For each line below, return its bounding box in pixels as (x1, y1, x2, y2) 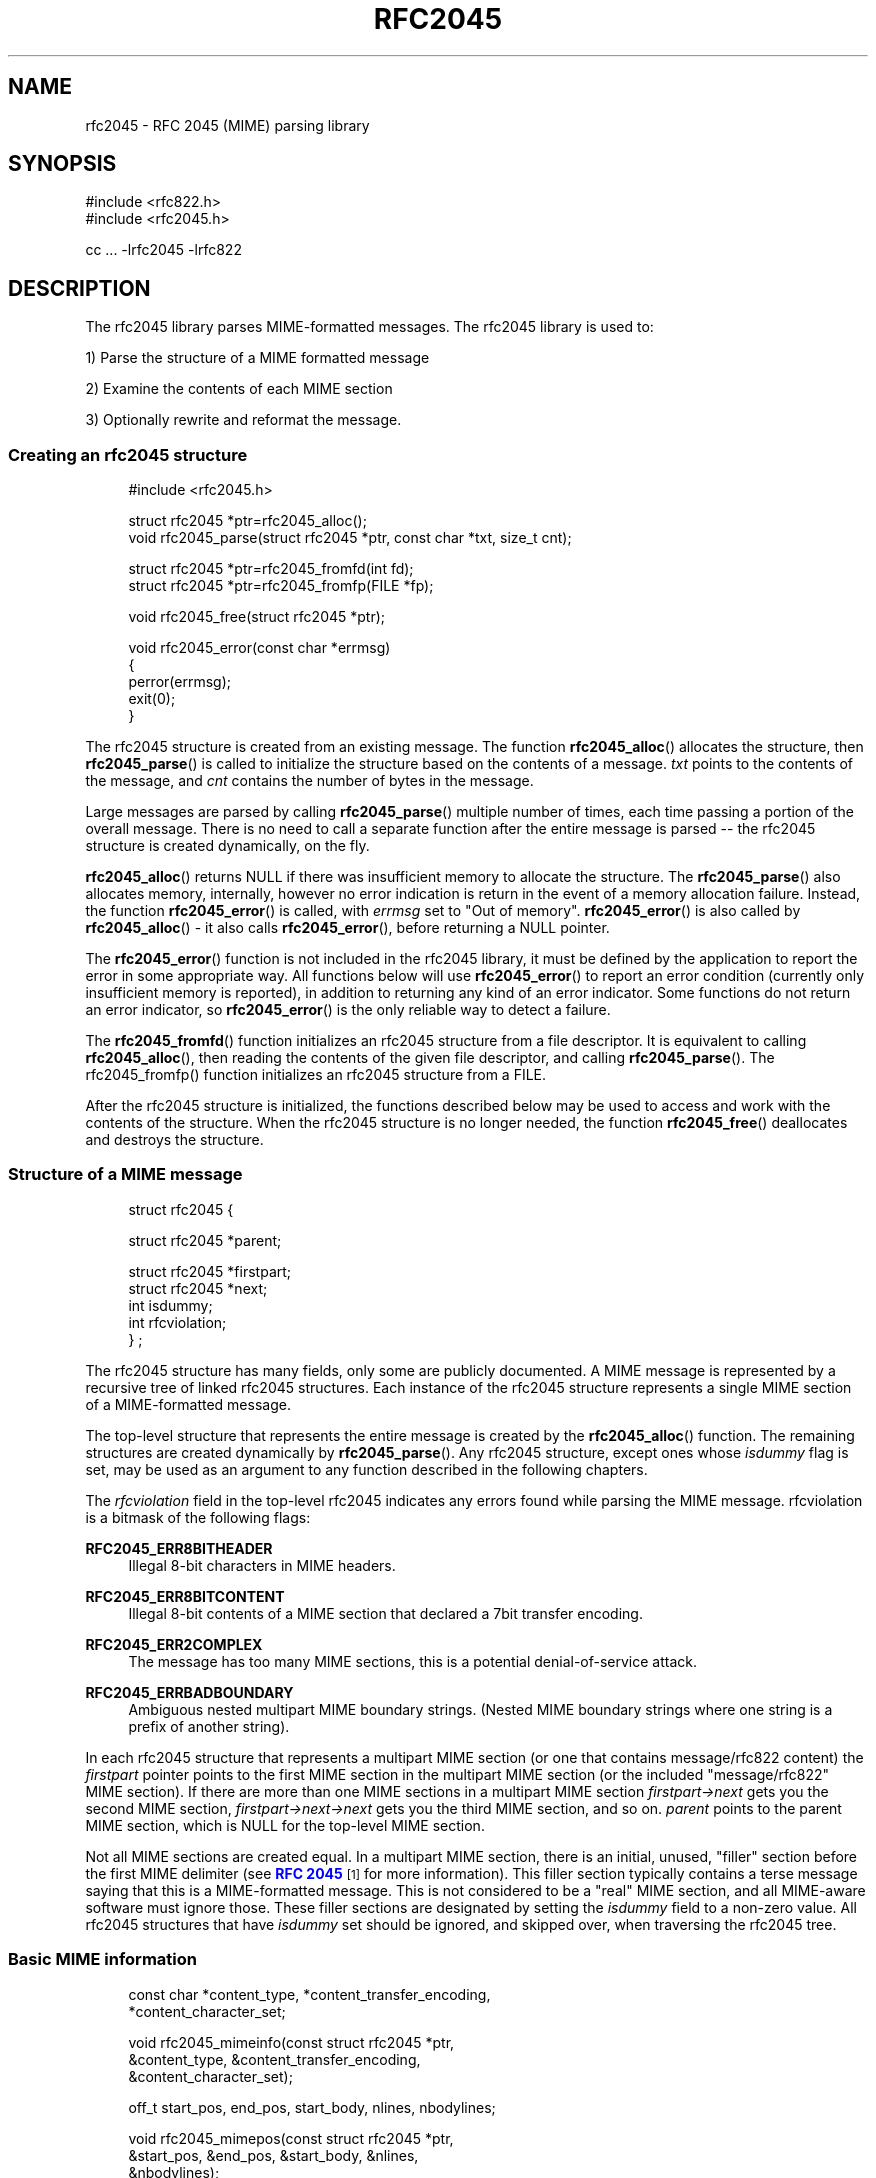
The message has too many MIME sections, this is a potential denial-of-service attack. (128, 1652, 698, 1670)
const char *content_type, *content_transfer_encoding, (128, 1985, 491, 2003)
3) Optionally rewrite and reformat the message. (85, 411, 402, 429)
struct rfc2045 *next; (128, 1279, 268, 1297)
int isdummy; (128, 1296, 213, 1314)
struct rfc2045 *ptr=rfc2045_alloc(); (128, 512, 367, 530)
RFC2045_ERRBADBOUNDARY (85, 1683, 294, 1701)
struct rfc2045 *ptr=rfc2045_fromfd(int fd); (128, 560, 414, 578)
